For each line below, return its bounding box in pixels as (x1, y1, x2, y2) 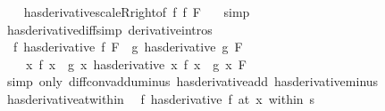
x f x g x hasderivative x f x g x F (25, 54, 247, 73)
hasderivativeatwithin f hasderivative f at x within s (6, 89, 315, 107)
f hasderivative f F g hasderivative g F (13, 37, 243, 56)
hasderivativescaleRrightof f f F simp (23, 3, 250, 20)
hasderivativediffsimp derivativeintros (6, 20, 213, 38)
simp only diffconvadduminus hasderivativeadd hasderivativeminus (6, 72, 379, 91)
